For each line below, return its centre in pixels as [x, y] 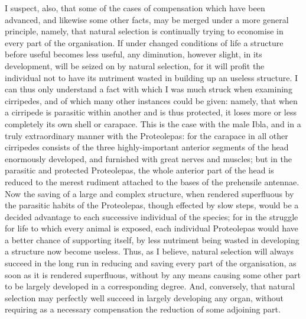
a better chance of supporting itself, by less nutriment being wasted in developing [152, 239]
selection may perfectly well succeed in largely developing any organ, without [144, 297]
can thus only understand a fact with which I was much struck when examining [149, 89]
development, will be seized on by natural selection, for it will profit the [135, 65]
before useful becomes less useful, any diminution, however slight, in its [134, 54]
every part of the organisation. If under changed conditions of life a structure [144, 42]
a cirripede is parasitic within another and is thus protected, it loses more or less [151, 112]
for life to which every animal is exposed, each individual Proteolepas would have [152, 228]
